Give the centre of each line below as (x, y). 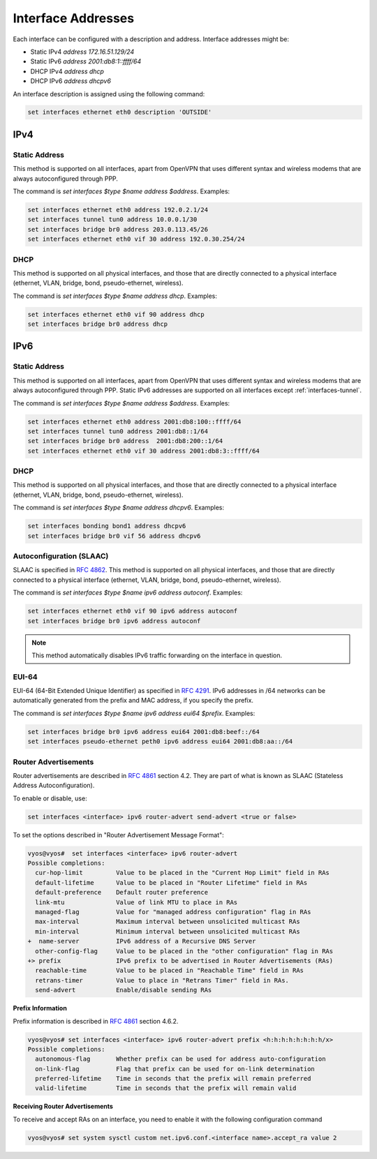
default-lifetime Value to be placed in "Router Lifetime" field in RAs (171, 882)
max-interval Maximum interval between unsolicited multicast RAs (168, 922)
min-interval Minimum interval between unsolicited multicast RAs (168, 931)
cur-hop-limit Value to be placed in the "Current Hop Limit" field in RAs (182, 873)
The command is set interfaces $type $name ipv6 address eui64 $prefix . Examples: (134, 713)
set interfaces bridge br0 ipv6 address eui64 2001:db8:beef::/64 (143, 732)
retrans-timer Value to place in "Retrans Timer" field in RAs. (162, 980)
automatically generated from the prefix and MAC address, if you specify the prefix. (133, 701)
